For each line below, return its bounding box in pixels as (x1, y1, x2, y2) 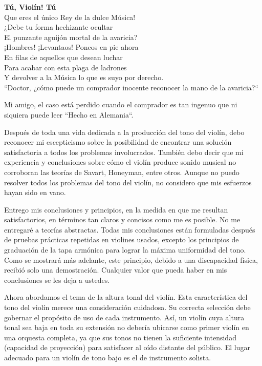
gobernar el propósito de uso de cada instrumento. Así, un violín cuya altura (4, 312, 245, 322)
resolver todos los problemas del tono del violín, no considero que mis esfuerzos (4, 177, 252, 187)
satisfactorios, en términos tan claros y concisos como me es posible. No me (4, 214, 241, 225)
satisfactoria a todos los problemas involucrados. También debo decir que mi (4, 146, 244, 157)
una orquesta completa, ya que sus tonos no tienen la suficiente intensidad (4, 332, 236, 342)
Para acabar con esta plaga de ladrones (4, 62, 127, 72)
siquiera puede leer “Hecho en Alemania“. (4, 109, 134, 120)
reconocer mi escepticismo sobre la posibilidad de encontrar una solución (4, 137, 232, 147)
